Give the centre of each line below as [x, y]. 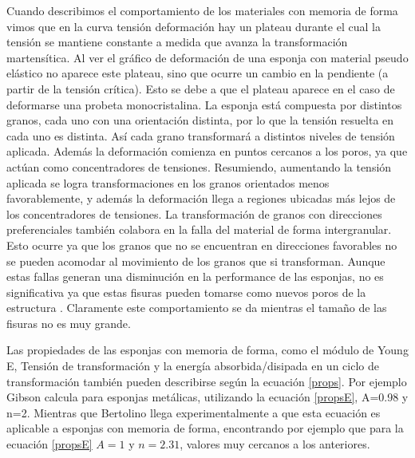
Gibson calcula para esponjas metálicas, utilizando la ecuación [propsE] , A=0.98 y [207, 397]
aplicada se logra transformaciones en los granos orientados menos [168, 182]
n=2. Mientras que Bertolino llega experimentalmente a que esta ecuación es [194, 412]
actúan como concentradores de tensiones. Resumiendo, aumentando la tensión [199, 166]
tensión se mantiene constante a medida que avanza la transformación [177, 42]
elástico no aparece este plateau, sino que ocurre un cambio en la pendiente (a [198, 73]
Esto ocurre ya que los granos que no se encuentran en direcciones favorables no [202, 245]
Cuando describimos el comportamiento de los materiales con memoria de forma [202, 10]
